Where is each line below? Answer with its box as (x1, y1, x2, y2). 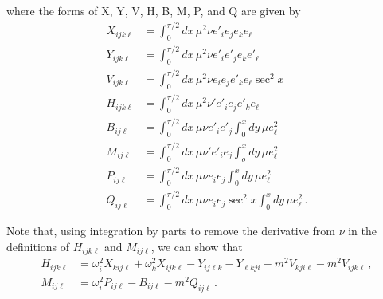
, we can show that (150, 238, 243, 254)
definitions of (6, 238, 70, 254)
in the (348, 222, 377, 239)
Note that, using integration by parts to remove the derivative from (6, 222, 335, 239)
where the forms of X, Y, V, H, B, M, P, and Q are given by (6, 2, 301, 18)
